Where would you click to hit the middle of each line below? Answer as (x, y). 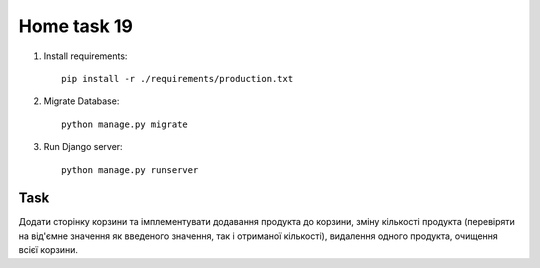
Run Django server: (83, 147)
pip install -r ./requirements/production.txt (177, 78)
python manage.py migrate (125, 124)
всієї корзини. (48, 250)
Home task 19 (76, 26)
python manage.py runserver (130, 169)
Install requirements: (85, 56)
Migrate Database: (81, 101)
